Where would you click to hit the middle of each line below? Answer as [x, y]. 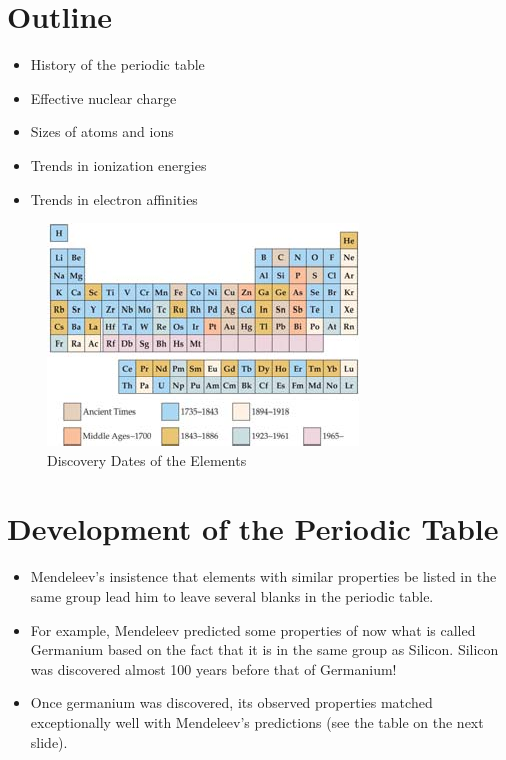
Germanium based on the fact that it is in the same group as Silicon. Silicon [264, 649]
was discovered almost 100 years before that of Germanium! [213, 668]
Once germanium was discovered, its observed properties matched [231, 702]
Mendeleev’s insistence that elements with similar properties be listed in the [263, 576]
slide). [49, 741]
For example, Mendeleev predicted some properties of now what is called [253, 629]
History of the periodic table [117, 64]
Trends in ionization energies [118, 164]
